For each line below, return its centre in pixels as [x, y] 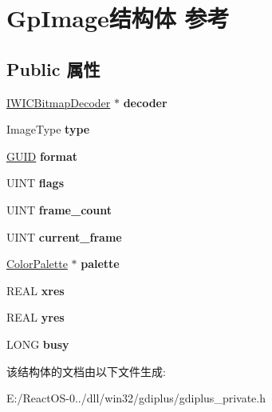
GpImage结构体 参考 [118, 18]
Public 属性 [53, 68]
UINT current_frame [64, 236]
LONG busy [38, 344]
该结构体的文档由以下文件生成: [86, 371]
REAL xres [35, 290]
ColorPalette [37, 264]
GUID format [42, 156]
